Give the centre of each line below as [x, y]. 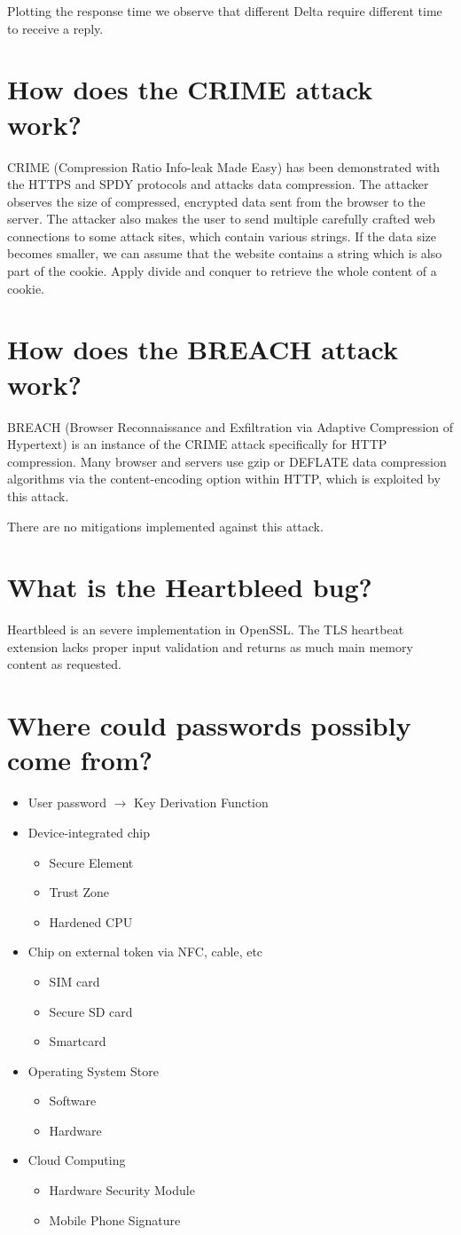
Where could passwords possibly [209, 725]
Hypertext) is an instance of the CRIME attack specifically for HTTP [197, 444]
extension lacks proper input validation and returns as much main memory [210, 646]
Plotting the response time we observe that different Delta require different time [225, 11]
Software [73, 1101]
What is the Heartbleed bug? [190, 587]
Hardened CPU [91, 921]
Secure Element [91, 862]
